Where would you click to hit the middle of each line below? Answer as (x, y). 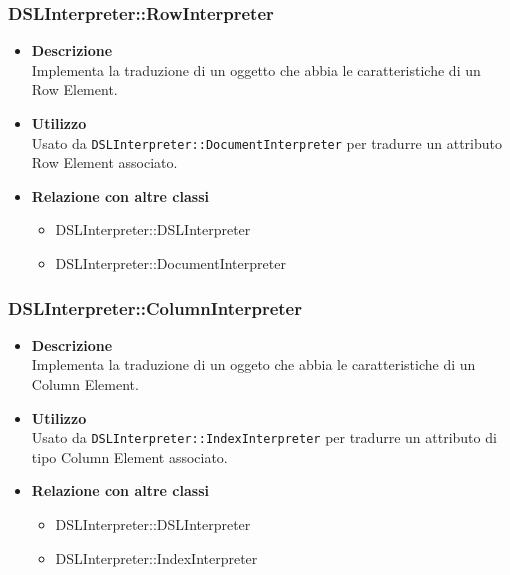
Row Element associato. (104, 162)
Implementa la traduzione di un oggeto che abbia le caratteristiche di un (253, 364)
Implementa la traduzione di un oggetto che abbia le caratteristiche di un (256, 69)
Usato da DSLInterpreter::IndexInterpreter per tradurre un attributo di (264, 437)
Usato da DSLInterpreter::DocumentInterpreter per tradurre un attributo (267, 142)
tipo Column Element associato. (129, 456)
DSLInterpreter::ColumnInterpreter (155, 307)
